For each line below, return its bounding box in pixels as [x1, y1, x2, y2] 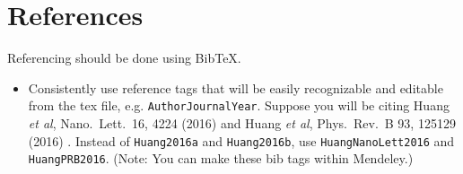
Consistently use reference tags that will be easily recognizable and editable [28, 78, 443, 97]
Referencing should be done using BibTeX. [7, 48, 241, 67]
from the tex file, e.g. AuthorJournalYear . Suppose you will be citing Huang [28, 96, 450, 115]
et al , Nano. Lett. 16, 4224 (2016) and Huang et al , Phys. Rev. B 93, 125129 [28, 113, 456, 132]
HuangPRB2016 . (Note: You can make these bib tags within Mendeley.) [28, 149, 414, 168]
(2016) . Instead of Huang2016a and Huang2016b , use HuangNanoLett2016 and [28, 131, 455, 150]
